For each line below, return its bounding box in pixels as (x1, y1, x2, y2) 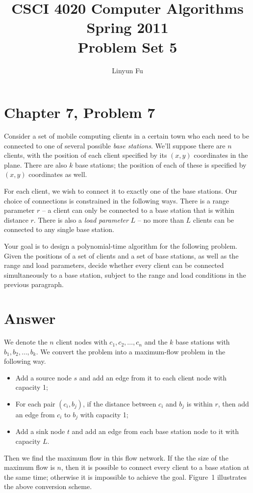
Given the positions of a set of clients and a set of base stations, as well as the (4, 250, 239, 261)
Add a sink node (15, 426, 65, 436)
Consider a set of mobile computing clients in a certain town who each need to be (4, 131, 249, 141)
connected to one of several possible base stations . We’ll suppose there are (4, 140, 226, 150)
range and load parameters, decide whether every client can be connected (4, 260, 224, 270)
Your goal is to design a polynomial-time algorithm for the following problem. (4, 240, 237, 251)
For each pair (15, 399, 55, 409)
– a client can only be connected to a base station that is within (42, 205, 234, 215)
